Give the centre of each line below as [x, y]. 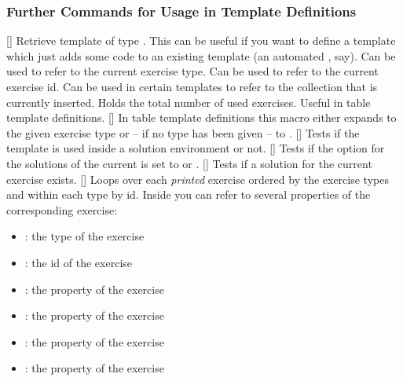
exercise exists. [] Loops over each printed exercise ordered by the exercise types [198, 179]
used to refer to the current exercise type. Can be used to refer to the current [192, 71]
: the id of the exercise [79, 262]
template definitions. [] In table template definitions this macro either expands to [201, 117]
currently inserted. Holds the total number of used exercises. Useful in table [189, 102]
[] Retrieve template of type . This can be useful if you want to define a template [201, 40]
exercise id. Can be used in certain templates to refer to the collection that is [192, 86]
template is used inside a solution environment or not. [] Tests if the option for [196, 148]
